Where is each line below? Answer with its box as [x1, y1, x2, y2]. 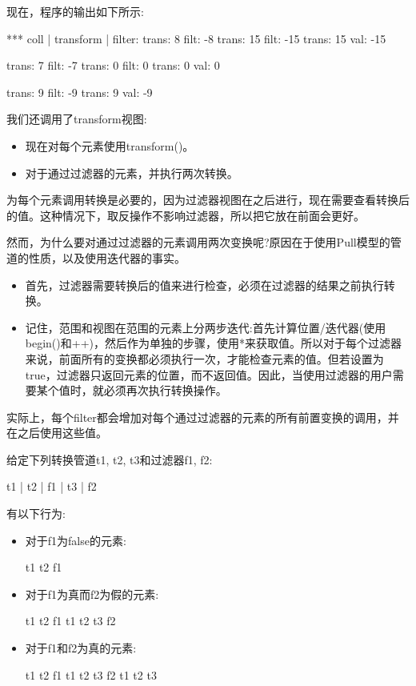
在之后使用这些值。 [6, 424, 107, 441]
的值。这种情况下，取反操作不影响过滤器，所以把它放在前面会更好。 [6, 207, 365, 223]
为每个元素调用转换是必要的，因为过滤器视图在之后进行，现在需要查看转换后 [6, 191, 410, 208]
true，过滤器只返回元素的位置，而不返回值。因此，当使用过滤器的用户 [25, 366, 393, 383]
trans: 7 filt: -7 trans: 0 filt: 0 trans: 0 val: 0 [6, 57, 220, 74]
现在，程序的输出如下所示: [6, 3, 144, 19]
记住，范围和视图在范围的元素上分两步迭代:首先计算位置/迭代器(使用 [25, 319, 386, 335]
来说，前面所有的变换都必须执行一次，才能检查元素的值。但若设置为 [25, 350, 384, 367]
